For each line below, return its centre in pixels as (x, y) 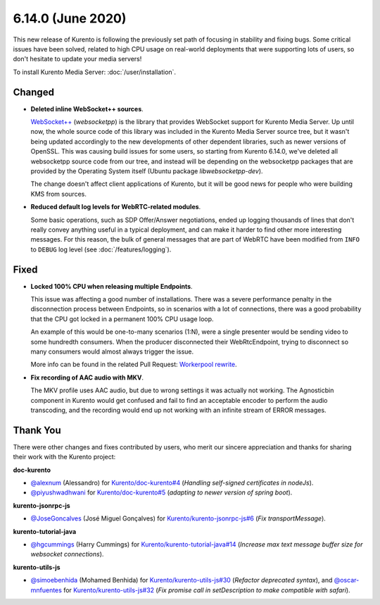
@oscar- (347, 580)
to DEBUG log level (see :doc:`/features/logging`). (101, 249)
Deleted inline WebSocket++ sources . (87, 108)
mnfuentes (46, 590)
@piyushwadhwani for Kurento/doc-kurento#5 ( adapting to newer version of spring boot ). (161, 492)
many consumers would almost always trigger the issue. (112, 351)
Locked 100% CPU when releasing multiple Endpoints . (112, 286)
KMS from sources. (59, 194)
